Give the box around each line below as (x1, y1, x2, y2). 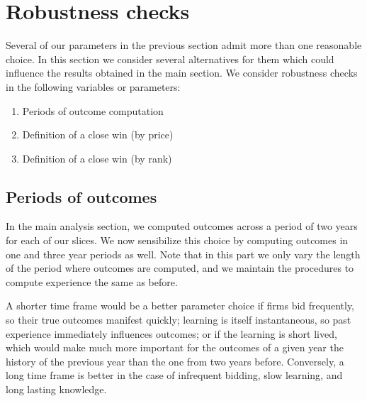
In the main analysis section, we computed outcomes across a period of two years (6, 219, 358, 234)
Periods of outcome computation (22, 103, 164, 118)
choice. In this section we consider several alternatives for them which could (6, 51, 334, 66)
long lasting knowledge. (6, 382, 107, 397)
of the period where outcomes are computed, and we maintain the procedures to (6, 260, 354, 275)
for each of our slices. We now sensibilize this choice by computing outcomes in (6, 233, 349, 248)
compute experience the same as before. (6, 274, 178, 289)
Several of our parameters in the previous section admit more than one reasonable (6, 38, 362, 53)
